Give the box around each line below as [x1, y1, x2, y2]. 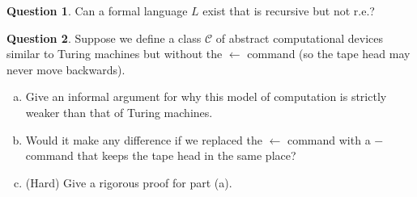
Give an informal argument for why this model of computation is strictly [25, 88, 387, 105]
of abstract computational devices [215, 29, 384, 46]
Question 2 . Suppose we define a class [6, 29, 202, 46]
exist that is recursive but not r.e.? [202, 2, 375, 19]
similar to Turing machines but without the [6, 45, 223, 62]
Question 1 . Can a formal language [6, 2, 188, 19]
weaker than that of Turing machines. [25, 103, 213, 120]
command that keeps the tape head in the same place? [25, 147, 296, 164]
